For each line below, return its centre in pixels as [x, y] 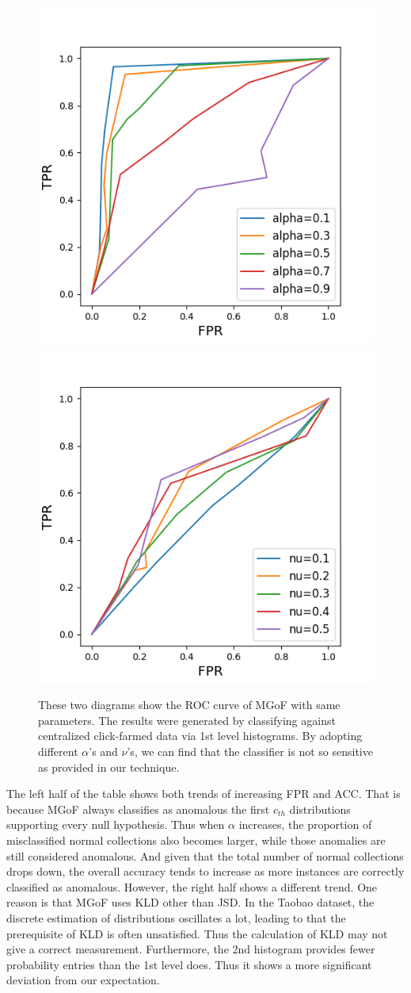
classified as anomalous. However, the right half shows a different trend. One [192, 886]
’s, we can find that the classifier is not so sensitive [250, 751]
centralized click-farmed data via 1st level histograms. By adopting [200, 736]
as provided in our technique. [109, 767]
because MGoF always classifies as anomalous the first [138, 809]
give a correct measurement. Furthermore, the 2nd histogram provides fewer [191, 949]
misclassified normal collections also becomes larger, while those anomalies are [196, 840]
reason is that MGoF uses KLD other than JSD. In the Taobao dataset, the [190, 902]
